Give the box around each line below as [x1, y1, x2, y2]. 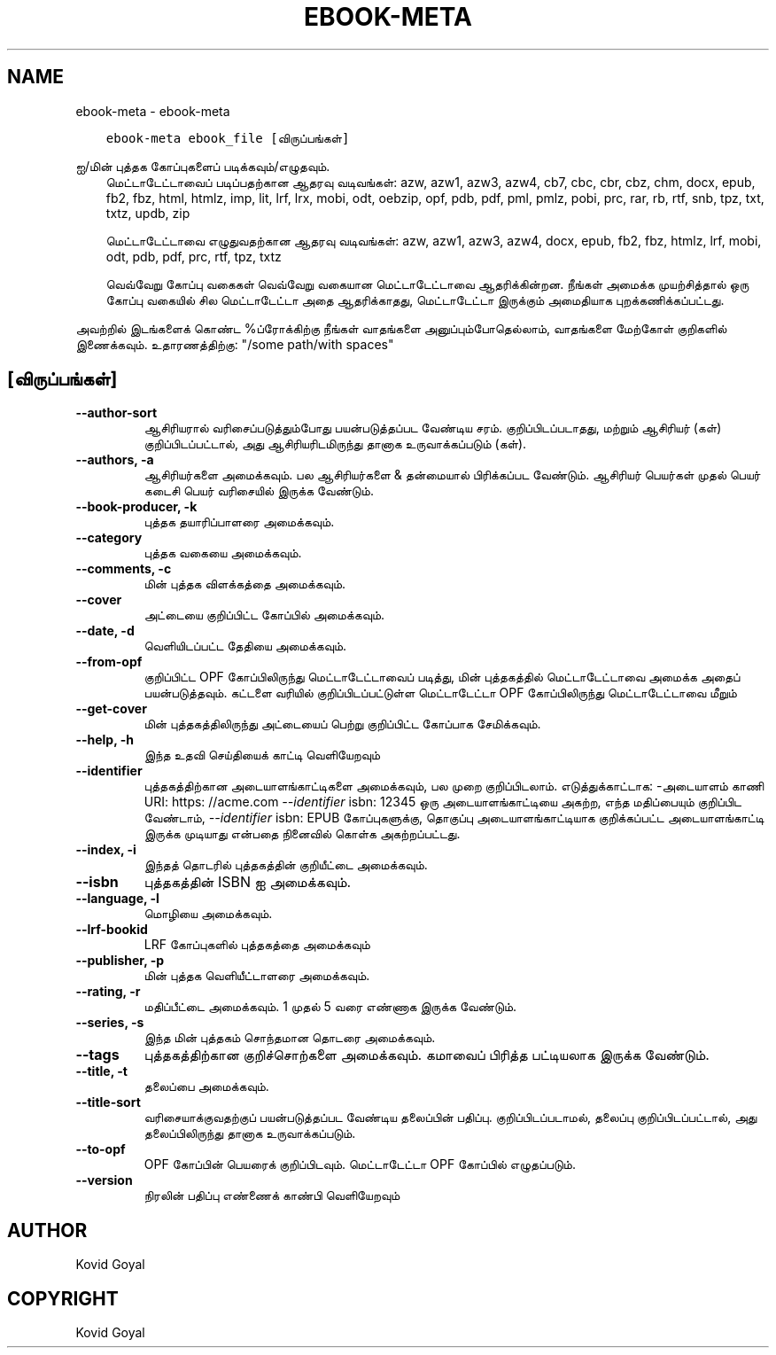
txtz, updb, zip [105, 205, 190, 221]
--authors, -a [75, 452, 154, 468]
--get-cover [75, 701, 147, 717]
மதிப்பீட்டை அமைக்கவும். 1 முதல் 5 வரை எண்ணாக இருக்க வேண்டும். [144, 999, 517, 1015]
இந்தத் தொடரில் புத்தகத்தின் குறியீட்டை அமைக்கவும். [144, 857, 428, 873]
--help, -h [75, 732, 134, 748]
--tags [75, 1046, 120, 1064]
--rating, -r [75, 984, 141, 1000]
